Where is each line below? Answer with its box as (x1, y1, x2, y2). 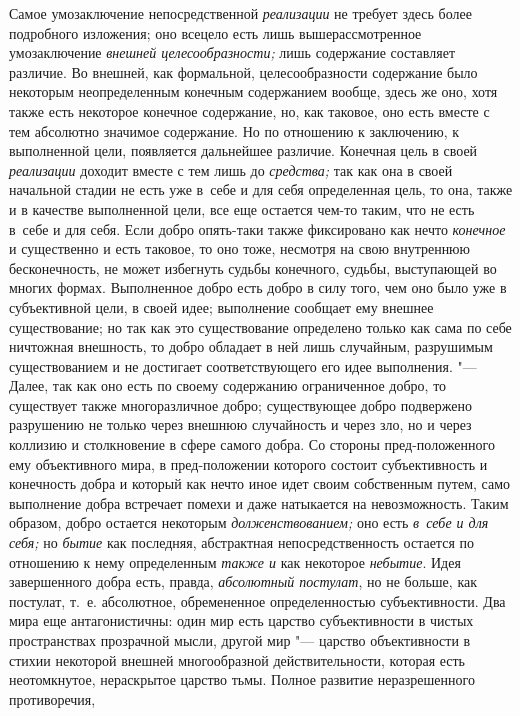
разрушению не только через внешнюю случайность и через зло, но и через (9, 414, 472, 435)
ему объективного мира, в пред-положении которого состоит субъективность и (9, 453, 488, 474)
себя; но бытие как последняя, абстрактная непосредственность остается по (9, 532, 474, 553)
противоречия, (9, 688, 96, 709)
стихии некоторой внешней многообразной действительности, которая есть (9, 649, 466, 670)
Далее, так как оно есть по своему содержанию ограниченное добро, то (9, 375, 447, 396)
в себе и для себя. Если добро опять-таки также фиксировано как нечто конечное (9, 218, 506, 239)
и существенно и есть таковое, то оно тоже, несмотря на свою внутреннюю (9, 238, 471, 259)
